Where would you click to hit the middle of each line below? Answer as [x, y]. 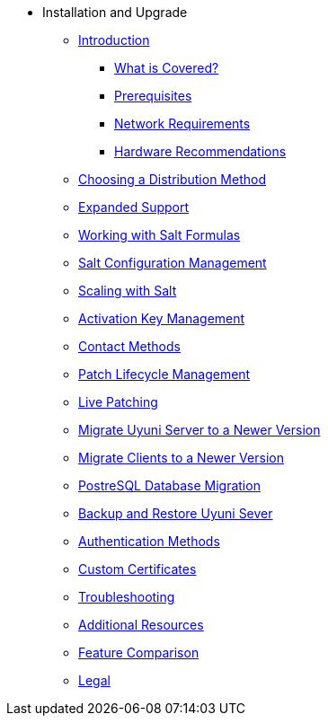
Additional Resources [141, 625]
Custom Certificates [137, 569]
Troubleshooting [127, 597]
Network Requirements [182, 123]
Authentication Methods [149, 541]
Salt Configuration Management [173, 263]
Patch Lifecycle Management [164, 374]
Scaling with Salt [128, 291]
